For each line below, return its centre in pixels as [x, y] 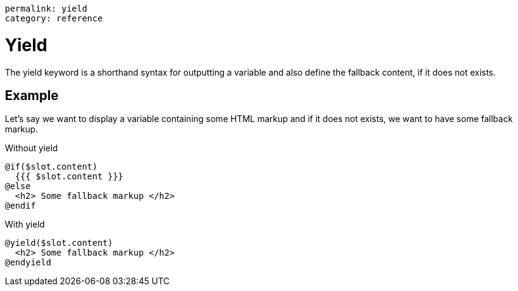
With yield [25, 225]
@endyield [28, 263]
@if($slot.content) [51, 167]
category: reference [54, 18]
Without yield [31, 148]
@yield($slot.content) [59, 243]
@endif [20, 206]
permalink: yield [46, 9]
